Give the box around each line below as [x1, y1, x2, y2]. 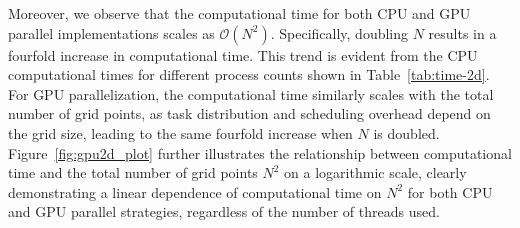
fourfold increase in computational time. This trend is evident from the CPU [8, 44, 478, 65]
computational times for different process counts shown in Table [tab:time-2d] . [8, 64, 490, 85]
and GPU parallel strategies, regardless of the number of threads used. [8, 201, 440, 222]
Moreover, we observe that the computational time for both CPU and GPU [8, 3, 471, 23]
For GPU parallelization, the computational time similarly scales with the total [8, 83, 494, 104]
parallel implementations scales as [8, 22, 215, 43]
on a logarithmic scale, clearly [284, 162, 467, 183]
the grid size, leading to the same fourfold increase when [8, 122, 353, 143]
